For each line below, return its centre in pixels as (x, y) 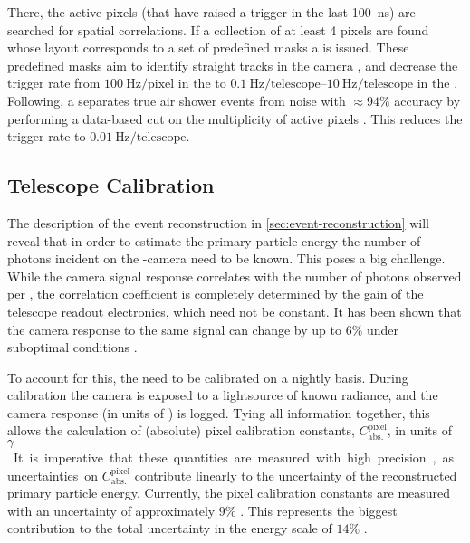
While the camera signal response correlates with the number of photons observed (235, 276)
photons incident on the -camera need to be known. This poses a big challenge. (226, 258)
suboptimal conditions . (72, 347)
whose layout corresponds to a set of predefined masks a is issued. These (208, 48)
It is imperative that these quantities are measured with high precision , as (233, 457)
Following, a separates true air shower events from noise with (177, 100)
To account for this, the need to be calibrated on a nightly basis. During (208, 377)
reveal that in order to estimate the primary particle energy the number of (214, 240)
